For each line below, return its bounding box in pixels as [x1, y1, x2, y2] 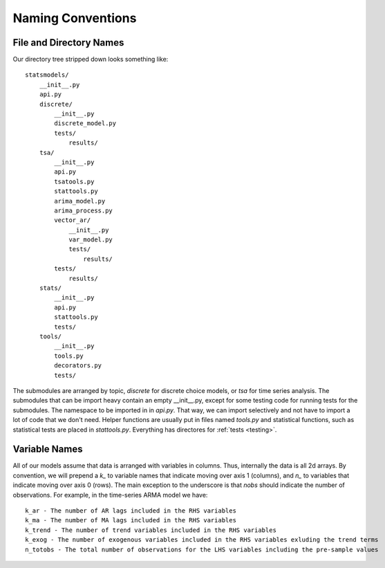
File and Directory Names [12, 37, 124, 48]
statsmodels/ [25, 71, 69, 79]
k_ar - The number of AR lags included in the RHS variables [25, 506, 236, 515]
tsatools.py [54, 177, 95, 185]
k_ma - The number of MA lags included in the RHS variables [25, 516, 236, 524]
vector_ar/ [54, 217, 91, 224]
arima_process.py [54, 206, 113, 214]
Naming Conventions [12, 10, 137, 26]
